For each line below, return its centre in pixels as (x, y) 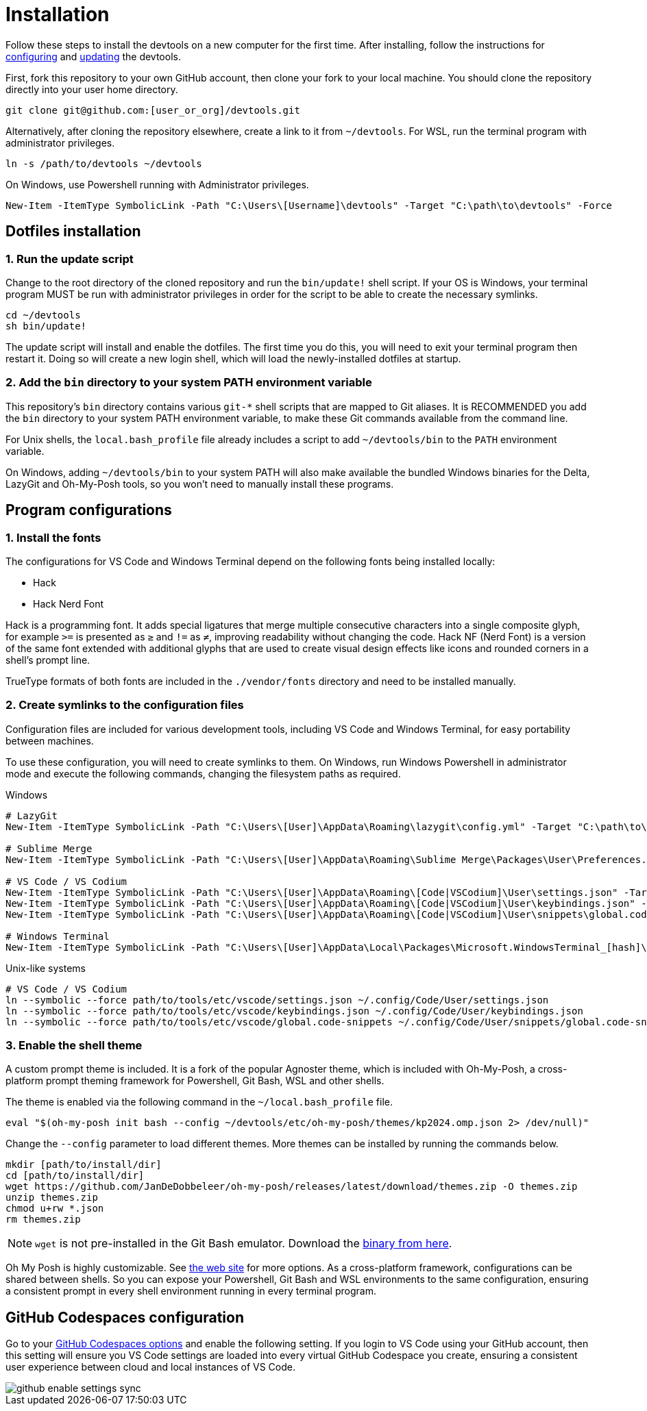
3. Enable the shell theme (74, 1046)
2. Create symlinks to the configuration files (125, 705)
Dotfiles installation (73, 232)
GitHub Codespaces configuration (125, 1317)
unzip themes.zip (52, 1198)
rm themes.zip (43, 1220)
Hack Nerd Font (69, 603)
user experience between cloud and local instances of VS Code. (150, 1367)
